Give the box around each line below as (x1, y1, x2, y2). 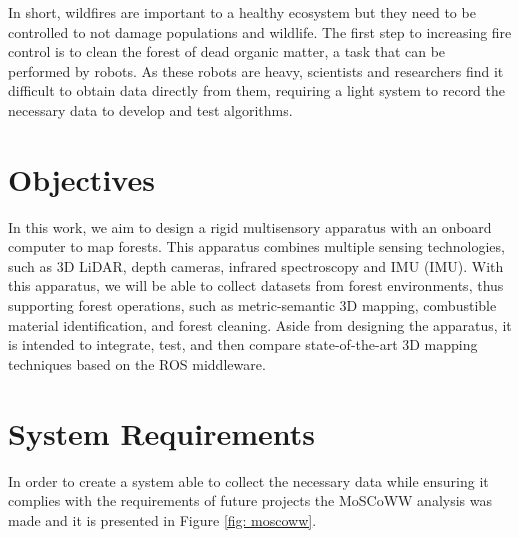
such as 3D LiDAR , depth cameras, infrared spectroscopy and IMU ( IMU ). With (8, 255, 504, 276)
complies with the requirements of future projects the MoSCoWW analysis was (8, 490, 492, 511)
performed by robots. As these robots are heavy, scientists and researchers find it (8, 60, 504, 81)
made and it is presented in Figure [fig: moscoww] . (8, 509, 317, 530)
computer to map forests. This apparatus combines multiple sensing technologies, (8, 236, 505, 257)
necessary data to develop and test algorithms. (8, 99, 293, 120)
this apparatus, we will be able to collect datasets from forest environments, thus (8, 275, 504, 296)
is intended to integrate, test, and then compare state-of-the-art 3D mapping (8, 334, 478, 355)
